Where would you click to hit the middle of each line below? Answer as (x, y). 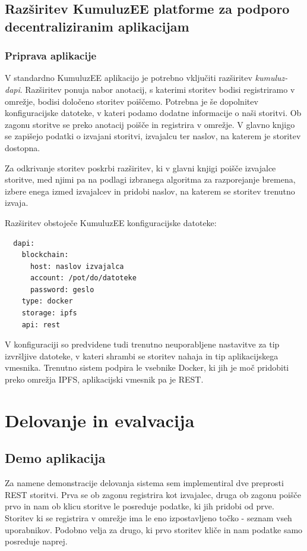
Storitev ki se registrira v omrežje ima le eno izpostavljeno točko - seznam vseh (148, 518)
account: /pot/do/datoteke (83, 278)
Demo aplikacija (55, 458)
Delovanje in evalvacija (100, 420)
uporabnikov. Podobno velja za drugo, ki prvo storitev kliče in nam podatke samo (154, 529)
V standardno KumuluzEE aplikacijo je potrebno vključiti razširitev (129, 78)
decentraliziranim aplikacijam (97, 26)
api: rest (41, 325)
